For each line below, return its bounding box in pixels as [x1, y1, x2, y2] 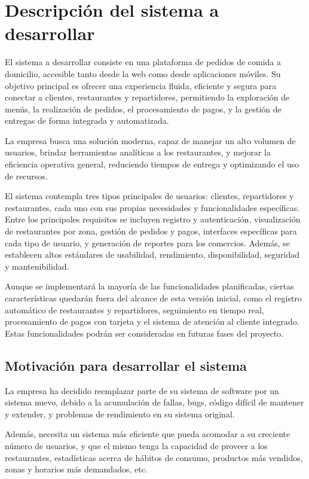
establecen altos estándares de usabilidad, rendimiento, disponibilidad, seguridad [5, 248, 300, 261]
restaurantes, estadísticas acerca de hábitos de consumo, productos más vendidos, [5, 451, 303, 463]
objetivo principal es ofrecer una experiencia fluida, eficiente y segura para [5, 79, 277, 91]
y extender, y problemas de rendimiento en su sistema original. [5, 407, 235, 420]
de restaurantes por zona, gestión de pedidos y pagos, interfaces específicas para [5, 225, 297, 237]
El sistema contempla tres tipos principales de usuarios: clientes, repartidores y [5, 190, 294, 202]
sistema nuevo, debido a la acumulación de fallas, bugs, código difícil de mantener [5, 396, 304, 408]
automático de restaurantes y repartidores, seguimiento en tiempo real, [5, 303, 264, 316]
